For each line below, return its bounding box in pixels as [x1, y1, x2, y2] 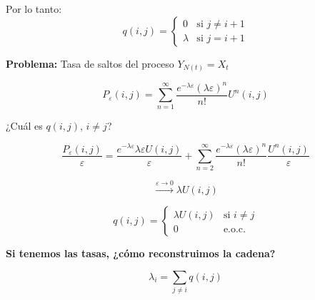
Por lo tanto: [6, 1, 62, 16]
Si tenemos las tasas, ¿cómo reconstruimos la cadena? [6, 246, 276, 261]
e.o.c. [223, 224, 246, 235]
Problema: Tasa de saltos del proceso [6, 56, 174, 71]
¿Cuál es [6, 118, 43, 133]
